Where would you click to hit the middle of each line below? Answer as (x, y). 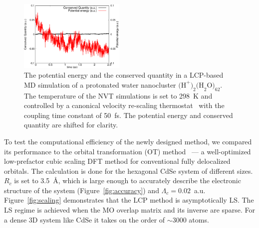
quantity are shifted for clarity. (71, 125)
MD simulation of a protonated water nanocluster (100, 84)
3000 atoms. (191, 219)
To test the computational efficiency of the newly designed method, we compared (128, 141)
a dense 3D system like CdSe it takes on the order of (85, 219)
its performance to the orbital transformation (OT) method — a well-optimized (128, 151)
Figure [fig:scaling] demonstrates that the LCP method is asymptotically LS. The (129, 200)
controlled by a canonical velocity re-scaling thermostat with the (124, 105)
